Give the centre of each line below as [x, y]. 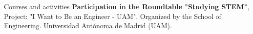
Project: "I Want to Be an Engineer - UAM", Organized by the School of [113, 16]
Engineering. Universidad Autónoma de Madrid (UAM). [88, 25]
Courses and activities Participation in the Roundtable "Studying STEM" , [127, 6]
